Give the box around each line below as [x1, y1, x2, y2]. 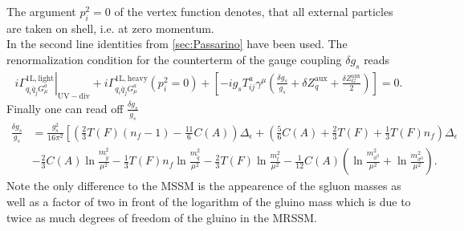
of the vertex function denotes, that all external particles [114, 3, 393, 19]
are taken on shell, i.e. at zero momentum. [6, 19, 214, 36]
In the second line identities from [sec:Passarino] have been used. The [6, 35, 348, 52]
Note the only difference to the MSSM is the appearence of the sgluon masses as [6, 177, 401, 194]
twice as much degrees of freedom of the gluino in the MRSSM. [6, 209, 317, 225]
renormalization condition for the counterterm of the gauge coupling [6, 51, 342, 67]
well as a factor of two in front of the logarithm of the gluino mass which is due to [6, 192, 411, 209]
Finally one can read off [6, 99, 124, 116]
